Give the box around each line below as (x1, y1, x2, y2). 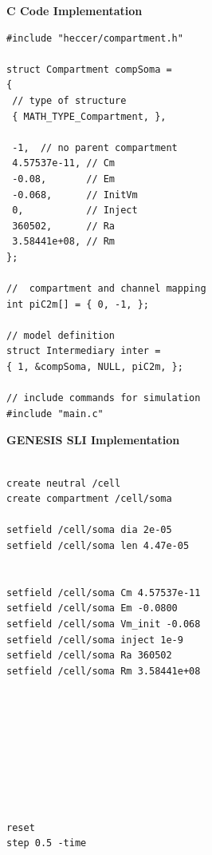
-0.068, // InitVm (12, 189, 138, 201)
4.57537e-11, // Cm (12, 157, 116, 169)
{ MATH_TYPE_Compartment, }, (12, 110, 167, 122)
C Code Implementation (6, 2, 143, 18)
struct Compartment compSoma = (6, 63, 172, 75)
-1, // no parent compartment (12, 141, 178, 153)
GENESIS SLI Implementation (6, 431, 180, 448)
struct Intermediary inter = (6, 345, 161, 357)
